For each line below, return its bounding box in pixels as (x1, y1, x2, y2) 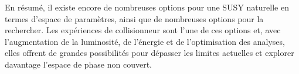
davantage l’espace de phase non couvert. (5, 58, 152, 70)
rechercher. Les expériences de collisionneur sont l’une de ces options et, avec (5, 24, 281, 36)
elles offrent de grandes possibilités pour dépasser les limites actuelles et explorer (5, 47, 294, 59)
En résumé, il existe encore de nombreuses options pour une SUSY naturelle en (5, 1, 289, 13)
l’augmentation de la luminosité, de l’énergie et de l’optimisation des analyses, (5, 35, 285, 47)
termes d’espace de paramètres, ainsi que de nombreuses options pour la (5, 12, 264, 24)
